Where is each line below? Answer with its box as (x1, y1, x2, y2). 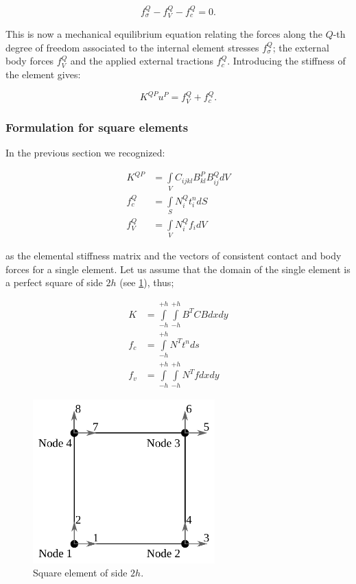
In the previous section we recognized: (5, 145, 165, 160)
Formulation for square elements (5, 118, 189, 135)
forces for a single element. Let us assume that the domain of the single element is (5, 261, 351, 276)
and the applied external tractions (70, 54, 214, 68)
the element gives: (5, 67, 81, 82)
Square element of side (33, 565, 128, 580)
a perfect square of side (5, 275, 103, 290)
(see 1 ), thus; (119, 275, 174, 290)
